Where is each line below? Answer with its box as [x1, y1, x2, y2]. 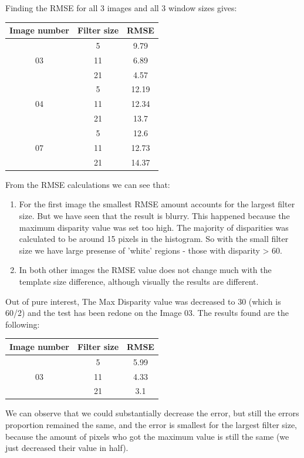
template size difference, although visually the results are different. [19, 275, 259, 287]
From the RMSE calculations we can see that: [5, 178, 170, 190]
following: [5, 318, 40, 330]
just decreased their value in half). [5, 442, 129, 454]
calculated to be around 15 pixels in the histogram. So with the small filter [19, 233, 289, 245]
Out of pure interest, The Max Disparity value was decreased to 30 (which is [5, 295, 281, 307]
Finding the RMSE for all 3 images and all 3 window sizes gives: [5, 2, 237, 14]
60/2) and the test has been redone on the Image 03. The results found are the [5, 307, 289, 319]
